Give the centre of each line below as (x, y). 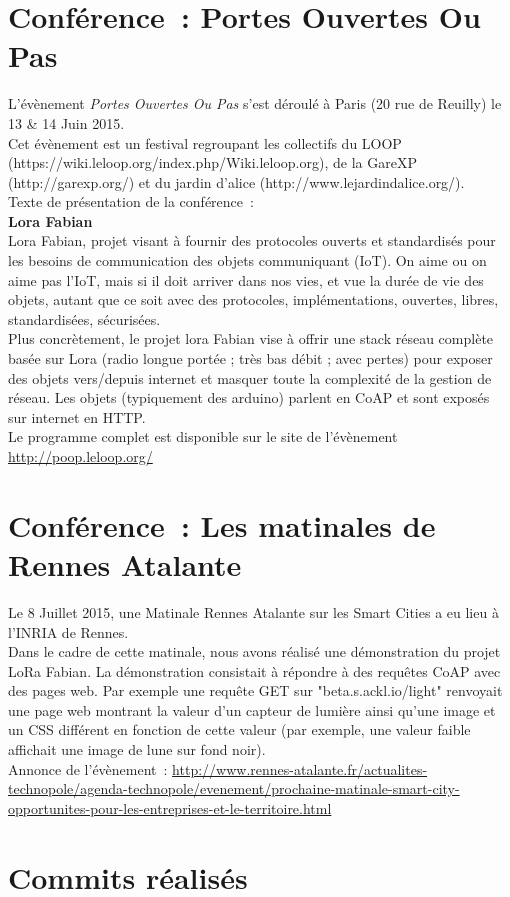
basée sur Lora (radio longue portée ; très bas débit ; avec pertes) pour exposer (250, 358)
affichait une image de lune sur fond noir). (137, 749)
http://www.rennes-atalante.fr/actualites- (300, 768)
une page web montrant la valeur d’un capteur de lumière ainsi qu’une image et (252, 709)
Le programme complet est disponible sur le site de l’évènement (203, 436)
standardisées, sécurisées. (84, 318)
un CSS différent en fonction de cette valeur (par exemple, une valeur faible (239, 729)
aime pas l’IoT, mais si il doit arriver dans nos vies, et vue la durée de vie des (246, 279)
